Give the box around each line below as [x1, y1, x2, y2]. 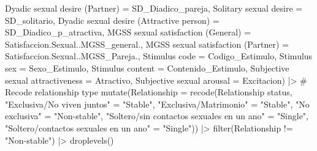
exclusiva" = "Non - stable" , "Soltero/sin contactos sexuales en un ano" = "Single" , [5, 109, 309, 122]
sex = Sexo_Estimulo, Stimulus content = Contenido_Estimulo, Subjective [5, 61, 289, 74]
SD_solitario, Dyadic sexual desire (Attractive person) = [5, 13, 220, 26]
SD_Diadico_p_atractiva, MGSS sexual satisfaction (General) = [5, 26, 251, 39]
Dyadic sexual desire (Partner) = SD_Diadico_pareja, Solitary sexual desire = [5, 2, 303, 14]
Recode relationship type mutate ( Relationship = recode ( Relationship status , [5, 86, 292, 98]
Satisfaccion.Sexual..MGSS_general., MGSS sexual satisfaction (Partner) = [5, 37, 289, 50]
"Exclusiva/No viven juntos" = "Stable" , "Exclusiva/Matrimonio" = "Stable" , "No [5, 97, 310, 110]
